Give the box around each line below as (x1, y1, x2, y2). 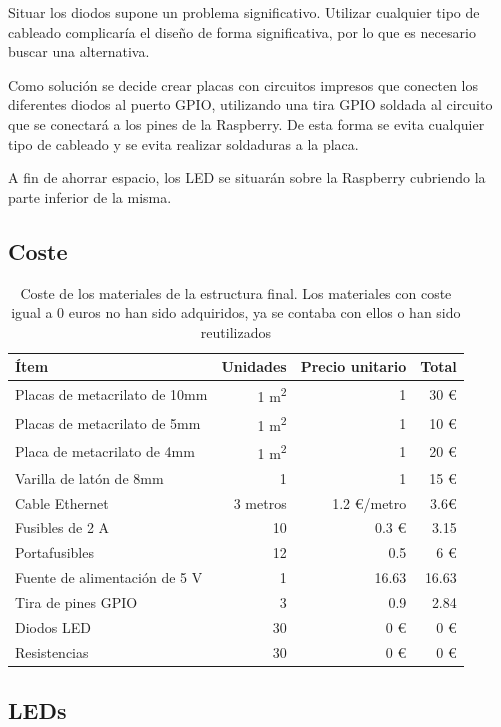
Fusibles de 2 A (15, 517, 110, 538)
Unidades (221, 356, 287, 377)
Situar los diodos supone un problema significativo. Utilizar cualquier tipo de (8, 2, 480, 22)
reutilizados (200, 321, 271, 342)
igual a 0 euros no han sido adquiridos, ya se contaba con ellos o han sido (11, 302, 461, 323)
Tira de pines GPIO (15, 591, 138, 612)
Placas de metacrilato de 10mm (15, 384, 208, 404)
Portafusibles (15, 542, 94, 563)
